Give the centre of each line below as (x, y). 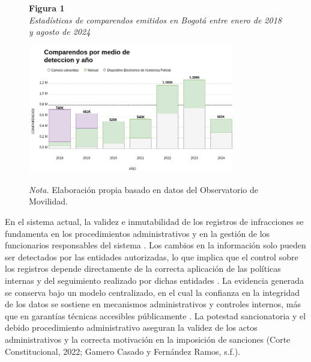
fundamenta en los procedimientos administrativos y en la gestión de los (137, 233)
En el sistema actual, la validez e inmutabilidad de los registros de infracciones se (154, 221)
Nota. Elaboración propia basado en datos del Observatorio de (143, 189)
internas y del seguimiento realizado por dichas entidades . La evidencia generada (155, 280)
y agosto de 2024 (60, 32)
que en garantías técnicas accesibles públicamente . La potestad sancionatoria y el (155, 315)
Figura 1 (47, 8)
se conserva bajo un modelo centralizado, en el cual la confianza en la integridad (152, 292)
